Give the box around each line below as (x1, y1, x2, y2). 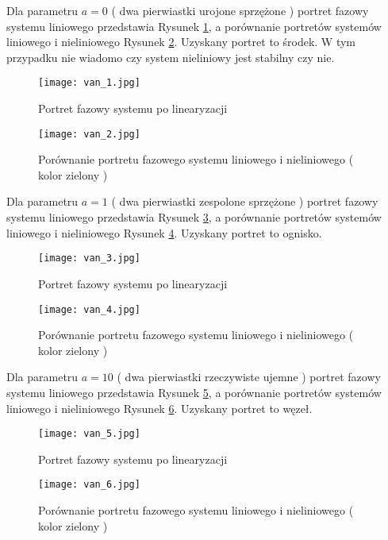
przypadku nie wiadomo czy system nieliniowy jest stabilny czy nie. (6, 48, 335, 65)
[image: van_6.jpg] (38, 479, 140, 491)
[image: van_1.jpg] (38, 77, 140, 89)
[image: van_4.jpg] (38, 303, 140, 315)
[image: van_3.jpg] (38, 253, 140, 264)
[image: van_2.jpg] (38, 128, 140, 140)
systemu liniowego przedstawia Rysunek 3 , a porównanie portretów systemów (6, 209, 382, 226)
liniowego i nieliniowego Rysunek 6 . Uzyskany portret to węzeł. (6, 399, 313, 416)
